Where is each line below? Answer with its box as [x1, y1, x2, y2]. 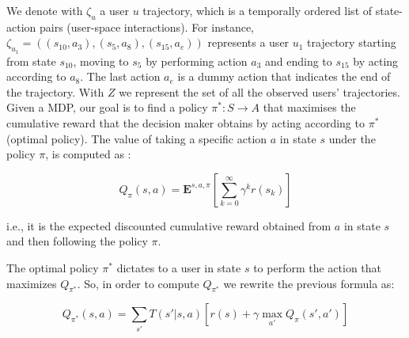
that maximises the [263, 99, 356, 116]
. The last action [80, 68, 161, 85]
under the [328, 130, 376, 146]
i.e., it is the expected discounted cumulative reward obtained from [6, 217, 331, 234]
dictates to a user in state [116, 259, 241, 275]
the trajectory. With [6, 83, 104, 100]
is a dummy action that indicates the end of [177, 68, 391, 85]
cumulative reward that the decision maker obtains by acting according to [6, 114, 365, 131]
